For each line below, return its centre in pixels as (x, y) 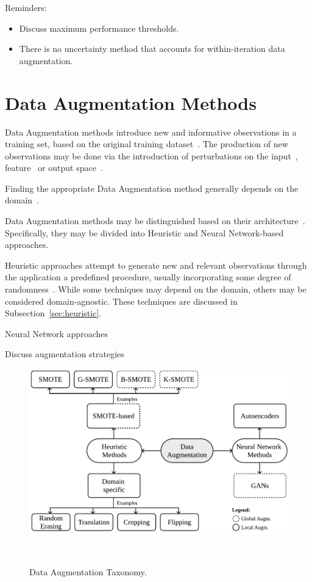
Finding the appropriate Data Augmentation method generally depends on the (152, 188)
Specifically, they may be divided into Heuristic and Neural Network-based (144, 232)
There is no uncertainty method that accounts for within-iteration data (152, 49)
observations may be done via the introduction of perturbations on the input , (151, 155)
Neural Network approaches (56, 333)
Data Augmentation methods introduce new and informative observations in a (151, 132)
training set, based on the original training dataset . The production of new (147, 144)
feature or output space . (54, 168)
